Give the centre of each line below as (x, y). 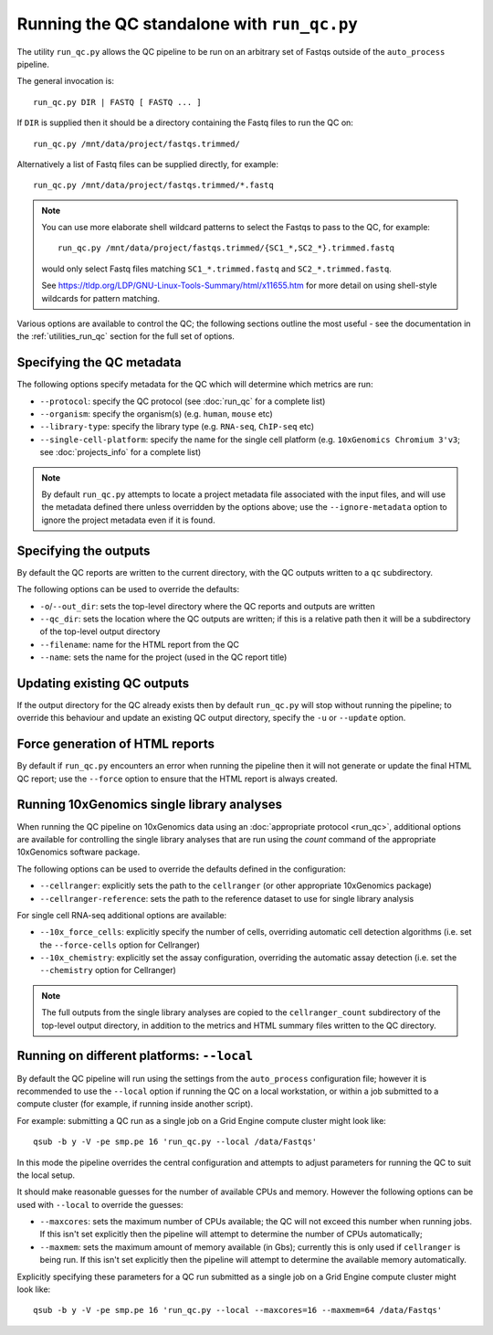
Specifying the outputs (84, 551)
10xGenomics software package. (79, 852)
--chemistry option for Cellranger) (108, 970)
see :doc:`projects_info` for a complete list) (121, 452)
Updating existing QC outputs (103, 683)
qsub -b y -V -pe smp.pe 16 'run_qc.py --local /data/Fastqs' (175, 1142)
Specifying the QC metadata (99, 362)
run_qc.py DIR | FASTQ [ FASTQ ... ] (118, 102)
